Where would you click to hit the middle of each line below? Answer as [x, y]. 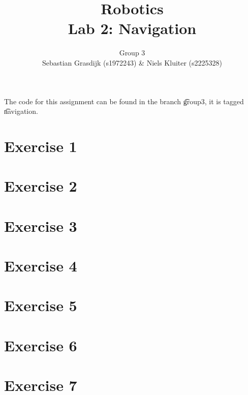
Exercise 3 [41, 225]
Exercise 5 [41, 305]
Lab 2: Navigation [132, 28]
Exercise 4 [41, 265]
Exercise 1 [41, 146]
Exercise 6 [41, 345]
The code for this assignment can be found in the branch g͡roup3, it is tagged [124, 101]
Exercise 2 [41, 186]
